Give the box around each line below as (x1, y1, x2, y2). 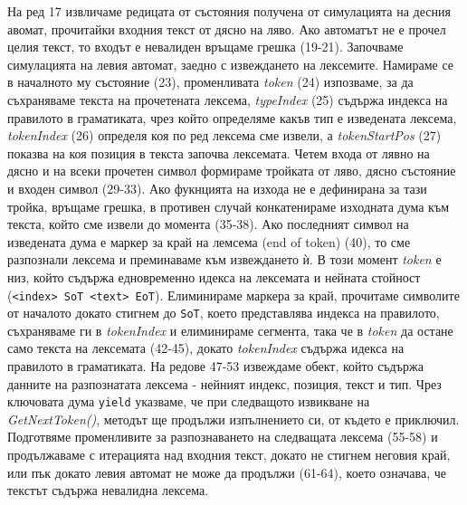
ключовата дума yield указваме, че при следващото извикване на (7, 392, 370, 411)
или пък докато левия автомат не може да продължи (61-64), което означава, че (7, 462, 446, 481)
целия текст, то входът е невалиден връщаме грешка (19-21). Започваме (7, 37, 404, 56)
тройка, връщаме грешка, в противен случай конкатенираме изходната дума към (7, 196, 449, 215)
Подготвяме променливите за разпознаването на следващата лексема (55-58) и (7, 427, 438, 446)
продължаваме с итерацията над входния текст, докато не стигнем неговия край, (7, 445, 451, 464)
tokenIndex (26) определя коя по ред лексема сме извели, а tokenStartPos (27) (7, 126, 442, 145)
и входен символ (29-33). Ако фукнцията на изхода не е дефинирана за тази (7, 178, 427, 197)
